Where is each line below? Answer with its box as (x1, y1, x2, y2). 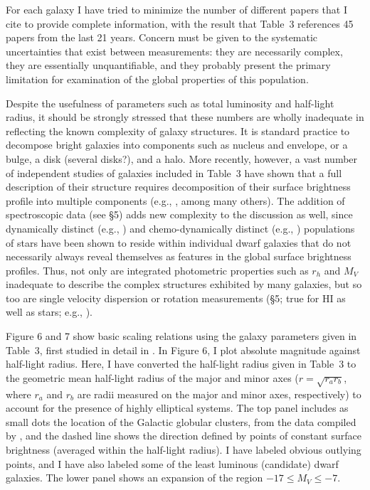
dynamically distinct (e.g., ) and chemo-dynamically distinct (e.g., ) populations (6, 220, 355, 235)
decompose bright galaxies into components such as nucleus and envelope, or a (6, 137, 348, 152)
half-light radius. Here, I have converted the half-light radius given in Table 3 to (6, 356, 356, 371)
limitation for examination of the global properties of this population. (6, 71, 309, 86)
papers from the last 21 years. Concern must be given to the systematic (6, 30, 318, 45)
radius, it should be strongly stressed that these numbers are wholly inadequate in (6, 110, 364, 124)
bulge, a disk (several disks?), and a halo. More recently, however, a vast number (6, 151, 358, 166)
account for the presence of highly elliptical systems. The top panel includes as (6, 400, 349, 415)
